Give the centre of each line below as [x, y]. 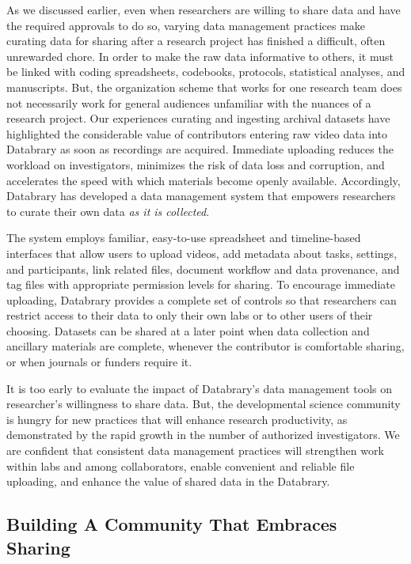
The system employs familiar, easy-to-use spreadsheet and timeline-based [184, 238]
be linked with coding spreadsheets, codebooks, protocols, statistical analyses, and [206, 72]
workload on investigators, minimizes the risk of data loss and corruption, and [196, 164]
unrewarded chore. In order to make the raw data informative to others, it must [200, 56]
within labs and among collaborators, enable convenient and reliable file [181, 466]
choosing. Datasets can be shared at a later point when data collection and [188, 330]
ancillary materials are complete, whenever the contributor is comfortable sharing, [205, 346]
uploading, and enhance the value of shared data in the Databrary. [168, 481]
